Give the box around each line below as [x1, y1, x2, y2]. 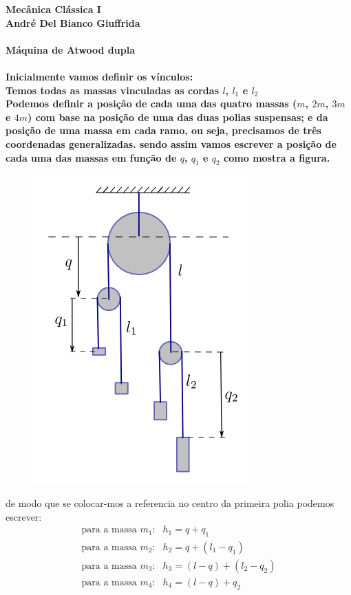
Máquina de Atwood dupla [6, 42, 135, 56]
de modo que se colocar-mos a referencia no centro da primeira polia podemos [6, 495, 334, 510]
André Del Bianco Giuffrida [6, 15, 140, 30]
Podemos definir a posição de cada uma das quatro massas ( [6, 96, 297, 111]
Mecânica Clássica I [6, 2, 101, 16]
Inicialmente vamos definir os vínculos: [6, 69, 193, 83]
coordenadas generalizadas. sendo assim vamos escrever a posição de [6, 136, 337, 151]
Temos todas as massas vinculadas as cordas [6, 83, 220, 97]
